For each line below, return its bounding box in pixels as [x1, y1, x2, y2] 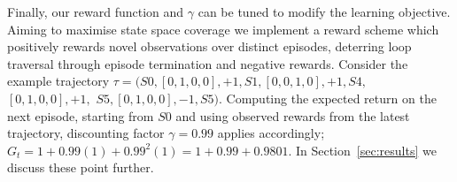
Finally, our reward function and [7, 3, 184, 20]
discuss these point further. [7, 158, 154, 177]
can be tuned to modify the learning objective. [198, 3, 451, 20]
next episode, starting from [7, 106, 154, 125]
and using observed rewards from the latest [175, 106, 410, 125]
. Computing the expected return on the [219, 88, 437, 107]
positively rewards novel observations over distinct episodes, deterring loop [7, 37, 412, 56]
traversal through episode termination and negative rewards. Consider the [7, 54, 408, 72]
